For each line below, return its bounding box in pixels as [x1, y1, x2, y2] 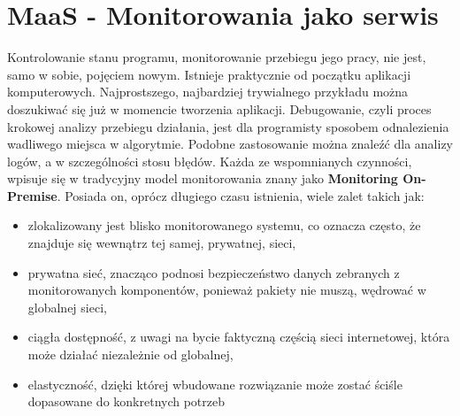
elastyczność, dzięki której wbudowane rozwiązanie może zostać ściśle [27, 374, 402, 393]
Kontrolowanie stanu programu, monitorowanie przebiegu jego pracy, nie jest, [7, 48, 426, 66]
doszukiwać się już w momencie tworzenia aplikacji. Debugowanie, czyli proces [7, 99, 432, 118]
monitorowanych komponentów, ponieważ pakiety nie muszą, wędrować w [27, 281, 426, 299]
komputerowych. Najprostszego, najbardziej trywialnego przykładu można [7, 82, 409, 101]
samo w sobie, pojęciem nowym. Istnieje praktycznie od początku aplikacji [7, 65, 411, 83]
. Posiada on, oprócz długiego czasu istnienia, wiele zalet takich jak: [57, 186, 425, 204]
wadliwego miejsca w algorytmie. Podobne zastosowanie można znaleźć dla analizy [7, 135, 454, 153]
